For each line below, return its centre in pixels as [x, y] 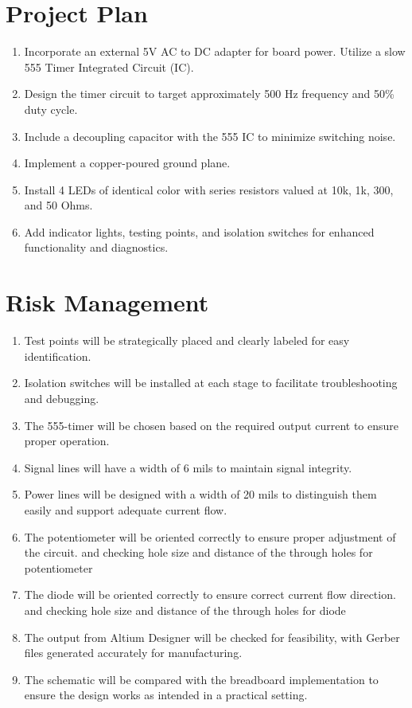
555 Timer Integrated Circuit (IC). [109, 66]
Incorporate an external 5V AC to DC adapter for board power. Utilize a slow [215, 51]
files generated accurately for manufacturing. [133, 653]
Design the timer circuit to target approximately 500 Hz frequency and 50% [209, 94]
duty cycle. [51, 109]
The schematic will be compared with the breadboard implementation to [201, 679]
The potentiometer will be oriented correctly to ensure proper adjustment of [210, 536]
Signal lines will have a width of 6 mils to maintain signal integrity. [188, 467]
